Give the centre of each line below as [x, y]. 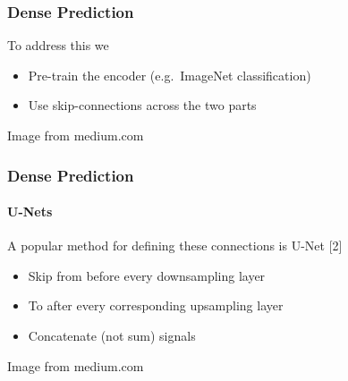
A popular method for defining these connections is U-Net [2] [175, 246]
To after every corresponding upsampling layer [156, 305]
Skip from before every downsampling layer [147, 275]
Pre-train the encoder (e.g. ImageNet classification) [170, 75]
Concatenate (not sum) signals [112, 336]
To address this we [58, 45]
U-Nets [30, 212]
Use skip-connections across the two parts [142, 105]
